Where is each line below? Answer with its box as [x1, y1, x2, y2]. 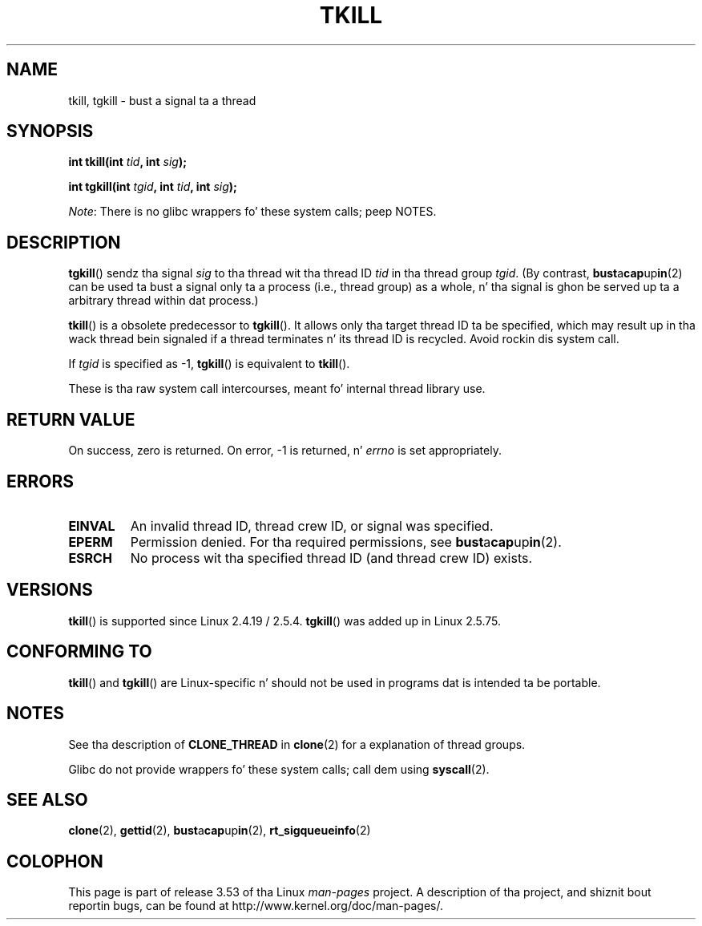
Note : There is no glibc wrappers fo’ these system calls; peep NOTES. [68, 204, 437, 219]
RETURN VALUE [6, 409, 135, 430]
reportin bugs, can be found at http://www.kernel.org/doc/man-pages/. [68, 899, 444, 913]
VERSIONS [6, 580, 93, 600]
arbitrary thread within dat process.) [68, 293, 259, 308]
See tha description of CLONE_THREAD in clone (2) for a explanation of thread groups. [68, 737, 526, 751]
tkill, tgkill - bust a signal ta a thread [68, 93, 256, 107]
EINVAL [68, 517, 115, 534]
